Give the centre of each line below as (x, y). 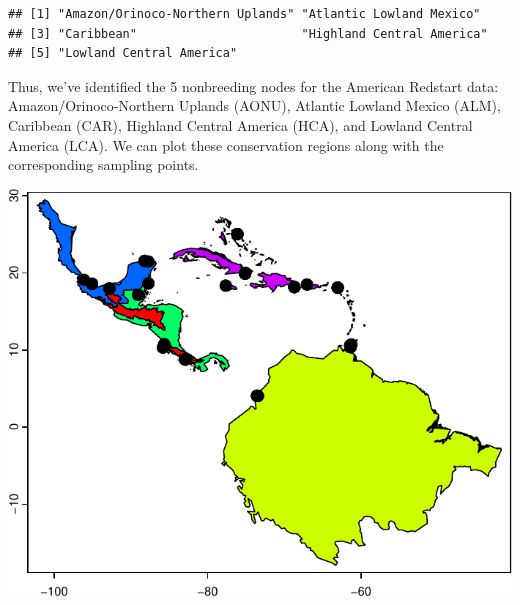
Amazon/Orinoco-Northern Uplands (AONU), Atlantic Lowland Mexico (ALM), (254, 105)
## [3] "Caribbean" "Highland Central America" (248, 33)
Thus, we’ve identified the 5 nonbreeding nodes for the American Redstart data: (253, 85)
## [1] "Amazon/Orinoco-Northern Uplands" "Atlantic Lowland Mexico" (244, 14)
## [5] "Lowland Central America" (123, 53)
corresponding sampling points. (103, 164)
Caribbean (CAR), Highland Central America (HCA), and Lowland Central (240, 124)
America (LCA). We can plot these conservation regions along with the (226, 144)
